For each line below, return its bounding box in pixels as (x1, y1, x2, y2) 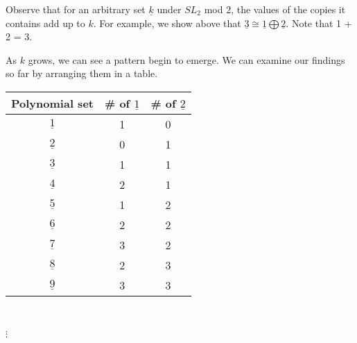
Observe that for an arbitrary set (6, 2, 146, 16)
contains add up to (6, 15, 85, 30)
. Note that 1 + (286, 15, 352, 30)
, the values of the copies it (231, 2, 346, 16)
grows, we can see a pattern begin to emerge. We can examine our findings (28, 52, 345, 67)
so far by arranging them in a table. (6, 66, 158, 81)
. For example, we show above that (93, 15, 241, 30)
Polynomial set (11, 94, 94, 111)
